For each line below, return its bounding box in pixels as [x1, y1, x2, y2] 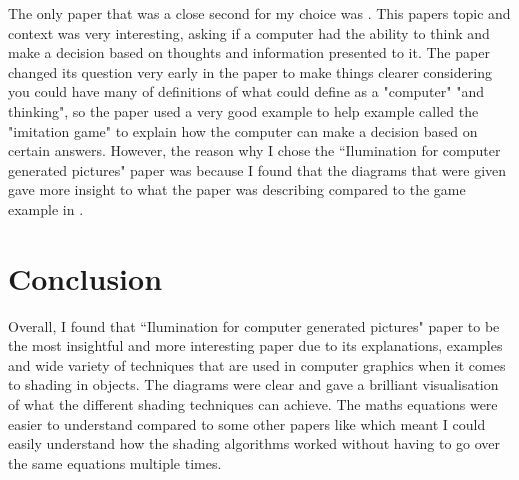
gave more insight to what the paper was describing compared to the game [8, 179, 466, 200]
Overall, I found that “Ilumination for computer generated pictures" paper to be [8, 315, 500, 336]
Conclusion [8, 257, 163, 298]
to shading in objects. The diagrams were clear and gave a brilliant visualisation [8, 374, 499, 395]
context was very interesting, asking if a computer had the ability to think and [8, 22, 490, 43]
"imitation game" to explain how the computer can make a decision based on [8, 120, 478, 141]
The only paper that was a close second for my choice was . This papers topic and [8, 3, 511, 23]
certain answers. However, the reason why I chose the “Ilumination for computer [8, 140, 501, 161]
